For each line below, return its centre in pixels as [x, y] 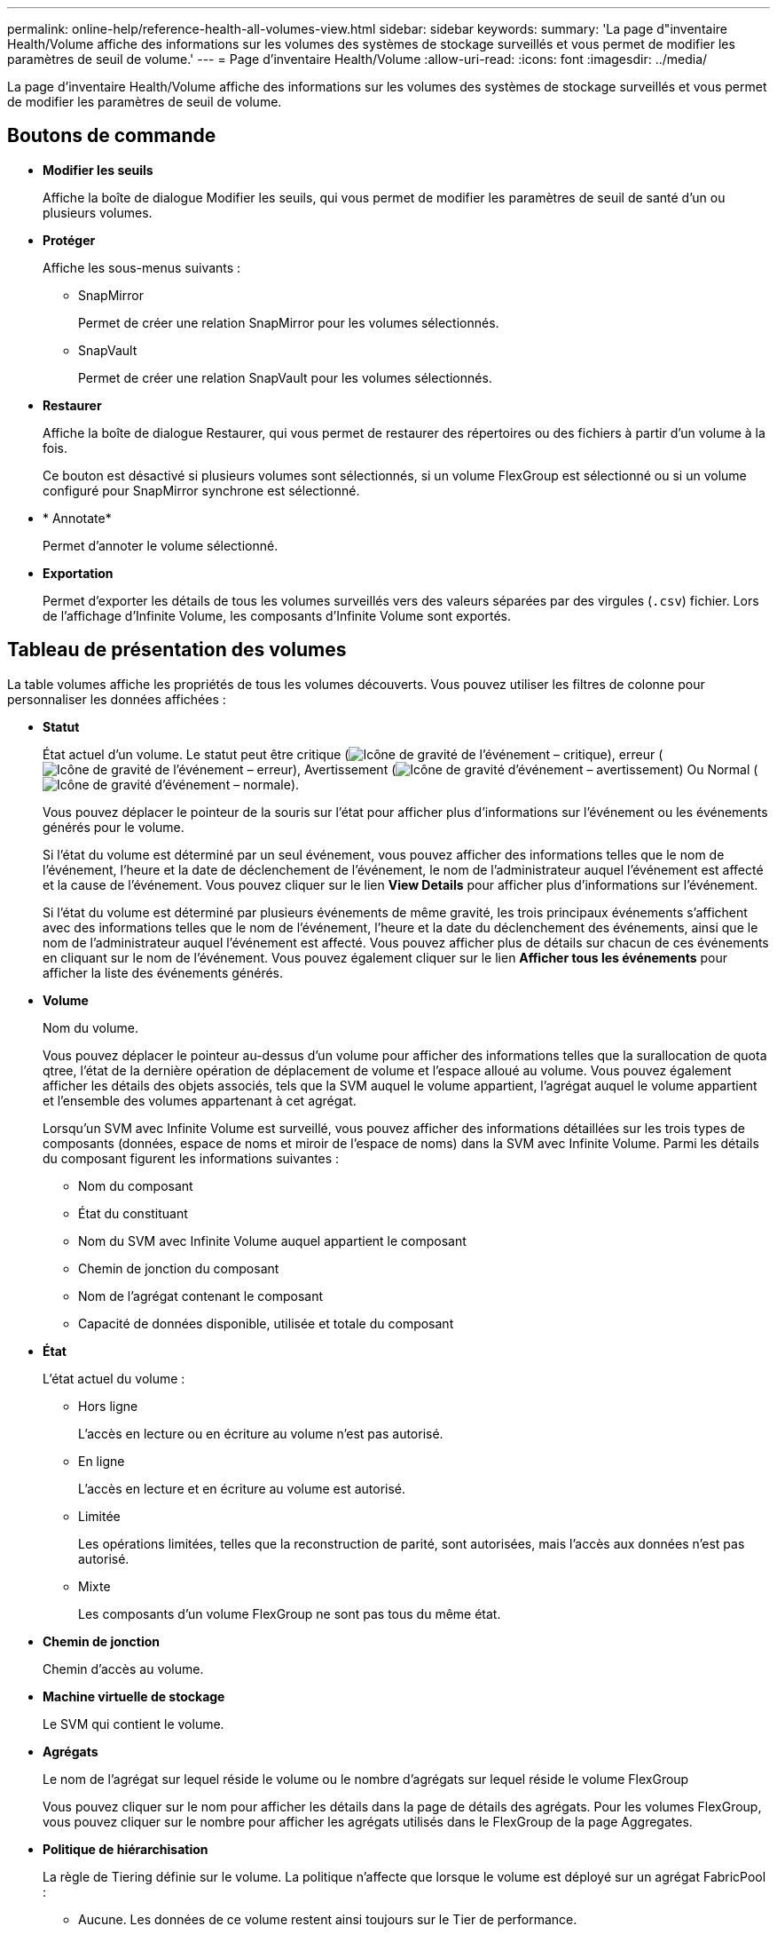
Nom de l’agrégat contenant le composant [201, 1296]
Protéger [69, 240]
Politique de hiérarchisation [126, 1849]
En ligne [102, 1461]
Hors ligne [108, 1406]
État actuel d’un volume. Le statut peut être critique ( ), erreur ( [353, 754]
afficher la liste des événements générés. [163, 972]
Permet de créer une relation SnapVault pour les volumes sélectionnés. [285, 377]
